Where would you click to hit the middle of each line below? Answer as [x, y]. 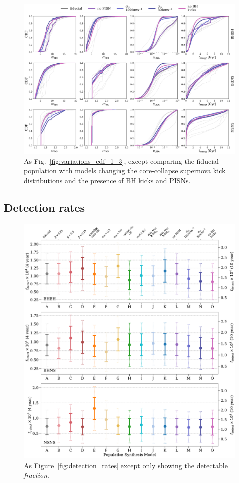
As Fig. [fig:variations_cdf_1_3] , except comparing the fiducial [121, 161]
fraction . [37, 475]
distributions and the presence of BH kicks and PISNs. [107, 180]
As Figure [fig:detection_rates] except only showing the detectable [126, 465]
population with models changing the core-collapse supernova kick [125, 171]
